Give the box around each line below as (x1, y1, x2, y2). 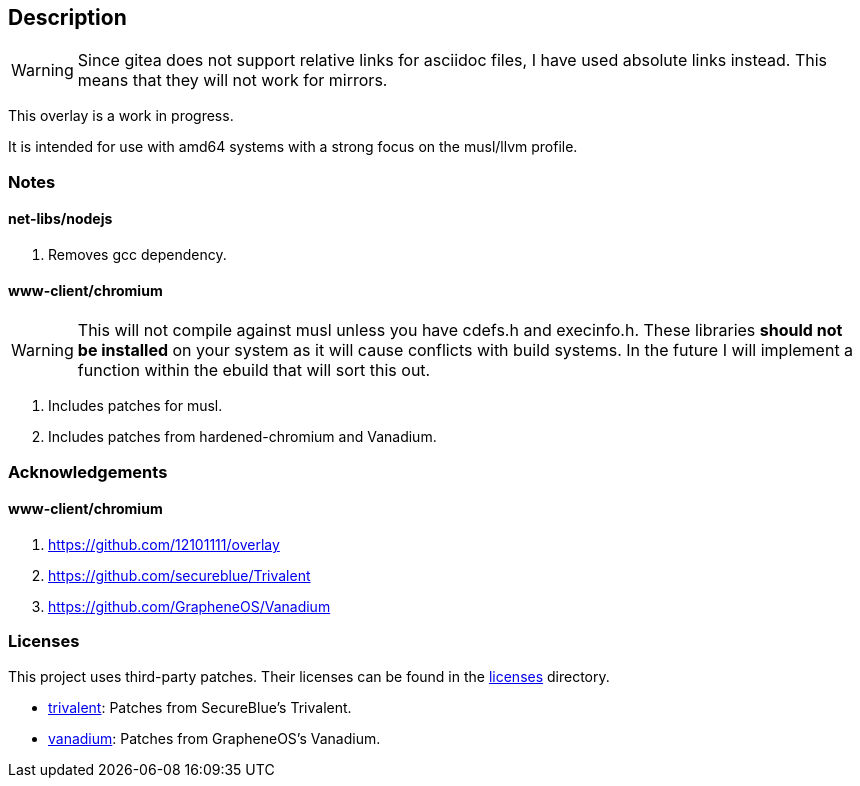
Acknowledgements (8, 461, 168, 482)
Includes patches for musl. (48, 397, 223, 415)
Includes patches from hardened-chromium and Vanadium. (48, 428, 437, 446)
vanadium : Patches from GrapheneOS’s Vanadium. (48, 729, 381, 747)
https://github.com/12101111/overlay (48, 535, 280, 553)
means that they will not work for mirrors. (77, 70, 388, 91)
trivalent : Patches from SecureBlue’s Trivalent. (48, 698, 352, 716)
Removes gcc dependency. (48, 246, 227, 264)
